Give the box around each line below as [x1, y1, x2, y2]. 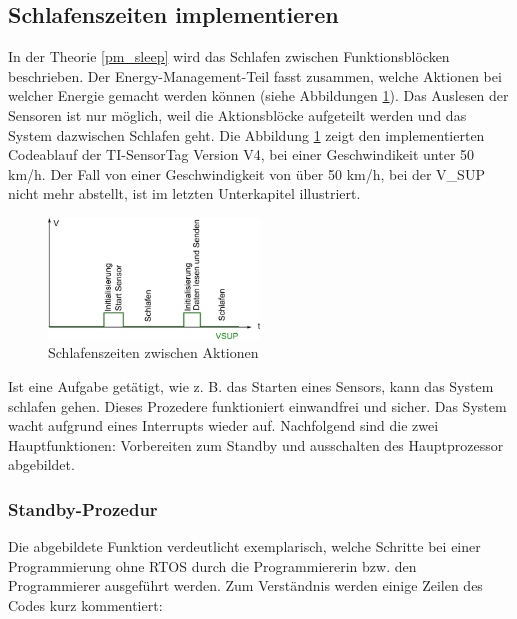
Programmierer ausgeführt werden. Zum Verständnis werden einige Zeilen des [8, 575, 483, 596]
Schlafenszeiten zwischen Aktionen [48, 342, 259, 363]
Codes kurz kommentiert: [8, 594, 163, 615]
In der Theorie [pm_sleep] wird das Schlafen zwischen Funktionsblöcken [8, 46, 450, 67]
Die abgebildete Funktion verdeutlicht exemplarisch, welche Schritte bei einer [8, 536, 481, 557]
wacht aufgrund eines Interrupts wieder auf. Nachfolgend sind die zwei [8, 415, 439, 436]
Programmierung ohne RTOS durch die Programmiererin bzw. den [8, 555, 417, 576]
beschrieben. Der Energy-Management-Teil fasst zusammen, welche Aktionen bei [8, 65, 502, 86]
